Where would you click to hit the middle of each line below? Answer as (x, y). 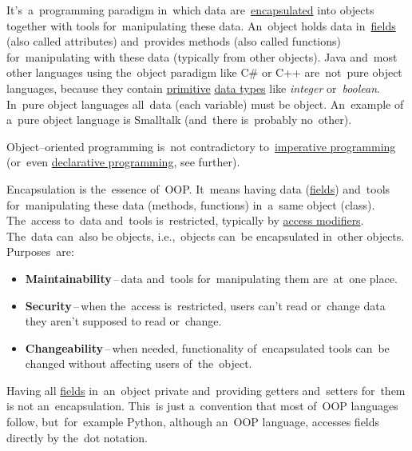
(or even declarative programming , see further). (123, 162)
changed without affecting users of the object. (139, 363)
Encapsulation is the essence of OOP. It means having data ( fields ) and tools (198, 188)
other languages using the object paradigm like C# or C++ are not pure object (204, 72)
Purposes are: (40, 251)
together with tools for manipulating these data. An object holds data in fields (201, 25)
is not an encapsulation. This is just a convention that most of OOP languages (202, 406)
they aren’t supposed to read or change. (123, 321)
